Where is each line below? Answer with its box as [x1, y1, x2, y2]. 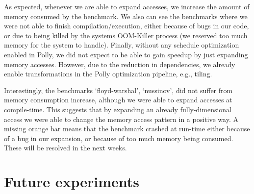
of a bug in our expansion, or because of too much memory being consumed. [4, 133, 233, 143]
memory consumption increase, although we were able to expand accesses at [4, 95, 232, 105]
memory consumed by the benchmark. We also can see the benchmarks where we [4, 11, 248, 21]
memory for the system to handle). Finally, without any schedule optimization [4, 40, 239, 50]
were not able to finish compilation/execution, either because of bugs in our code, [4, 21, 249, 31]
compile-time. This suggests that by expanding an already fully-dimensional [4, 104, 232, 114]
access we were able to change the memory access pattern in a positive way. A [4, 114, 238, 124]
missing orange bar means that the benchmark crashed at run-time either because [4, 123, 250, 134]
